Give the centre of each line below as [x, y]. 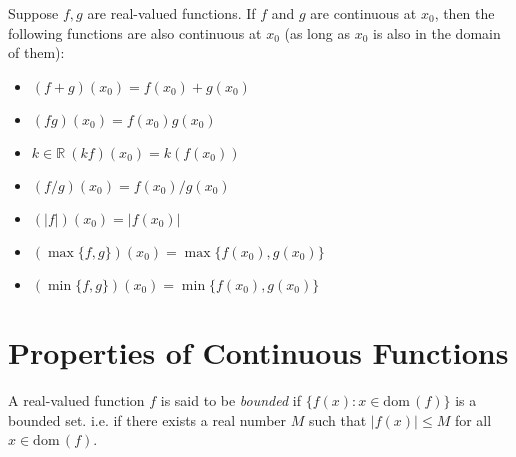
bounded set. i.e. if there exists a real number [147, 419]
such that [337, 419]
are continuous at [363, 13]
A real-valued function [76, 399]
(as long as [317, 32]
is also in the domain [437, 32]
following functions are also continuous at [135, 32]
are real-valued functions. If [171, 13]
